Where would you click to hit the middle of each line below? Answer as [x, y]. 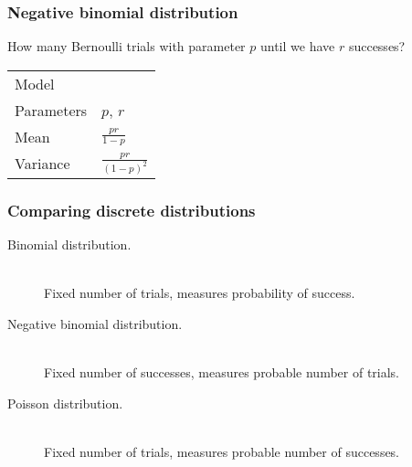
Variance [42, 164]
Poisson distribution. [65, 403]
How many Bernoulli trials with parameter [127, 46]
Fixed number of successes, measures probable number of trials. [222, 372]
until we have [297, 46]
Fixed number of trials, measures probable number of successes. [222, 451]
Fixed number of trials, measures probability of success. [200, 293]
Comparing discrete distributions [132, 210]
